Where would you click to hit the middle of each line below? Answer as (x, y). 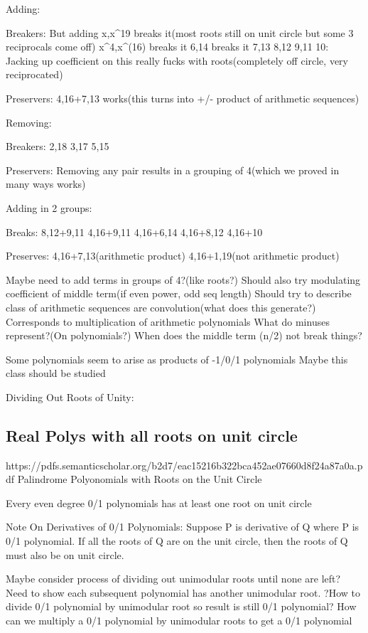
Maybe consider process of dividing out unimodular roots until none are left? (173, 579)
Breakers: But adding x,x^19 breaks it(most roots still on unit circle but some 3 (180, 32)
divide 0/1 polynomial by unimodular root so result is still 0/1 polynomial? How (181, 606)
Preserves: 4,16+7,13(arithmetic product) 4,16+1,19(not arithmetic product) (173, 256)
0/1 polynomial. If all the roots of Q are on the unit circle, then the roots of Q (177, 541)
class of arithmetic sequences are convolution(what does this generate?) (161, 307)
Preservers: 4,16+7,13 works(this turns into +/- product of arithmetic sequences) (183, 98)
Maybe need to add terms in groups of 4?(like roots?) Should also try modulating (183, 279)
